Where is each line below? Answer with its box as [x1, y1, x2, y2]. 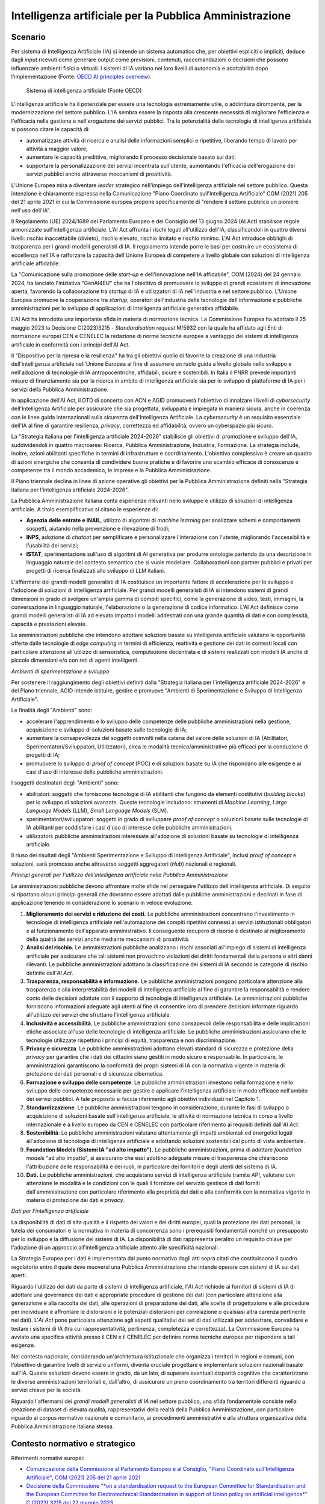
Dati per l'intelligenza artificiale [11, 1207, 89, 1215]
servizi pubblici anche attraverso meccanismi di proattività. [26, 170, 173, 177]
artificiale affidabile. [11, 260, 60, 267]
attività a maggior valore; [26, 145, 88, 152]
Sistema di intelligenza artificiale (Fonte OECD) [26, 87, 142, 94]
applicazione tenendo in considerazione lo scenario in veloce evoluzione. [11, 899, 193, 907]
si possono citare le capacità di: [11, 126, 90, 133]
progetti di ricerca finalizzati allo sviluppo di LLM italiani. [26, 567, 166, 575]
